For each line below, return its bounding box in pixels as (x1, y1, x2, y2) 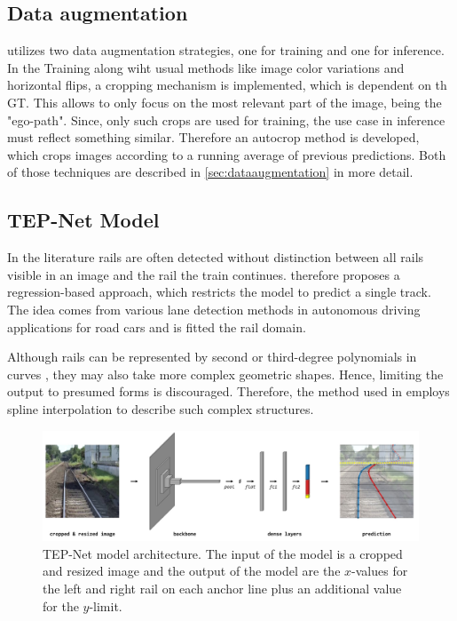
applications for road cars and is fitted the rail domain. (7, 317, 306, 336)
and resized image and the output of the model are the (43, 561, 341, 580)
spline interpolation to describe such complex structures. (7, 399, 314, 418)
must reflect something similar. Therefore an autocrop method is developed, (7, 128, 420, 147)
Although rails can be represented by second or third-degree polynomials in (7, 347, 417, 366)
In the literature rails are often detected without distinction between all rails (7, 248, 424, 267)
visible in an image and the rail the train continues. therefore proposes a (7, 265, 400, 283)
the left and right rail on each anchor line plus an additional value (43, 578, 402, 597)
